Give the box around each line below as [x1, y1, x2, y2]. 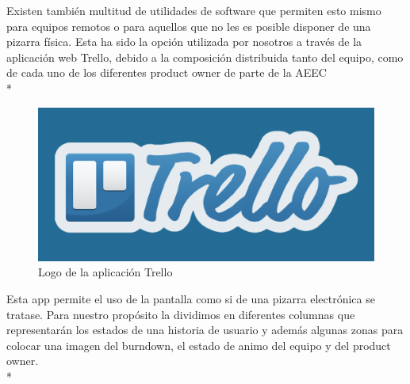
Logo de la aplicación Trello [38, 264, 173, 280]
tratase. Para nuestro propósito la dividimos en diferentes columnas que [6, 306, 355, 322]
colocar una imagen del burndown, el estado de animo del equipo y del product [6, 336, 391, 353]
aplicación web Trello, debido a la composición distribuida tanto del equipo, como [6, 48, 404, 65]
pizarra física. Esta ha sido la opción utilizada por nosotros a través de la [6, 33, 362, 50]
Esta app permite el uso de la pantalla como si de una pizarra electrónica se [6, 290, 375, 306]
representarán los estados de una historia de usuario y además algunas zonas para [6, 321, 404, 338]
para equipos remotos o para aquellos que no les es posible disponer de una [6, 17, 371, 34]
